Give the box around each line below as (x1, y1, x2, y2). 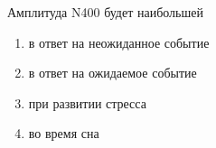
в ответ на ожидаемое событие (28, 63, 197, 82)
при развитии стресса (28, 93, 146, 112)
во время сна (28, 124, 99, 143)
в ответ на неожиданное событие (28, 32, 210, 51)
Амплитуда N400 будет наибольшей (7, 3, 203, 21)
